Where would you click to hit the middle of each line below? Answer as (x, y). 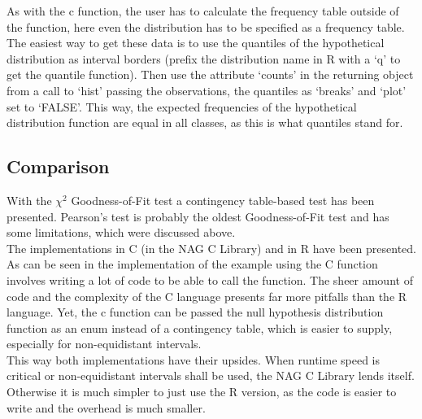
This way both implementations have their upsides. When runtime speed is (194, 359)
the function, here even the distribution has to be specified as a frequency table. (206, 26)
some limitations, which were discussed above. (121, 232)
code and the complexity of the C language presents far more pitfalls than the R (207, 296)
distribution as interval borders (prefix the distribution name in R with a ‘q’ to (204, 58)
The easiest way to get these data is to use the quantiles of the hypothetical (196, 43)
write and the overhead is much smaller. (106, 407)
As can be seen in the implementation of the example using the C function (192, 264)
